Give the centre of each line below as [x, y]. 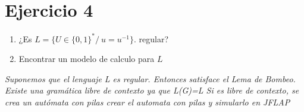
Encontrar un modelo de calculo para [87, 59]
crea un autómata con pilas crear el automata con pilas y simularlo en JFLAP [148, 102]
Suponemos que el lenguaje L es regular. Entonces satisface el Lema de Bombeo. [150, 78]
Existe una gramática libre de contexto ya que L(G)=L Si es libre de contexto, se [152, 90]
